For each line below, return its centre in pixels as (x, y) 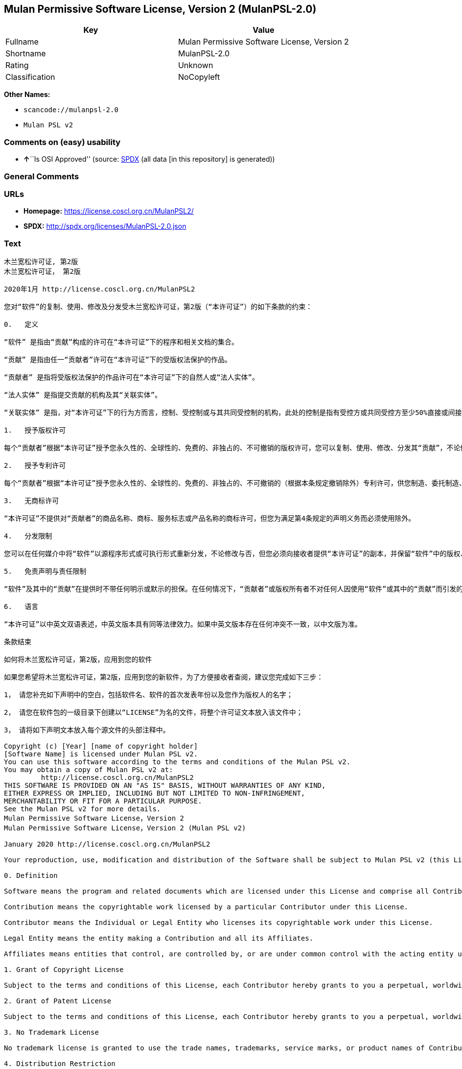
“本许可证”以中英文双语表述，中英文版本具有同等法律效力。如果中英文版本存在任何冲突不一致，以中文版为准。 (183, 624)
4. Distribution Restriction (60, 1064)
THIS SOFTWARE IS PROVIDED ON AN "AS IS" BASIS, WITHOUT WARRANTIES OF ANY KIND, (165, 786)
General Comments (42, 176)
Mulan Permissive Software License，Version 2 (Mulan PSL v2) (125, 828)
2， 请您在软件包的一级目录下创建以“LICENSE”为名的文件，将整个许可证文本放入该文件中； (153, 713)
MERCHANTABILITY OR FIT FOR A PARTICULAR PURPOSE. (103, 801)
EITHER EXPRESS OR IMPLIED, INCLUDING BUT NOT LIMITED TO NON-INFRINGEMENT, (155, 793)
